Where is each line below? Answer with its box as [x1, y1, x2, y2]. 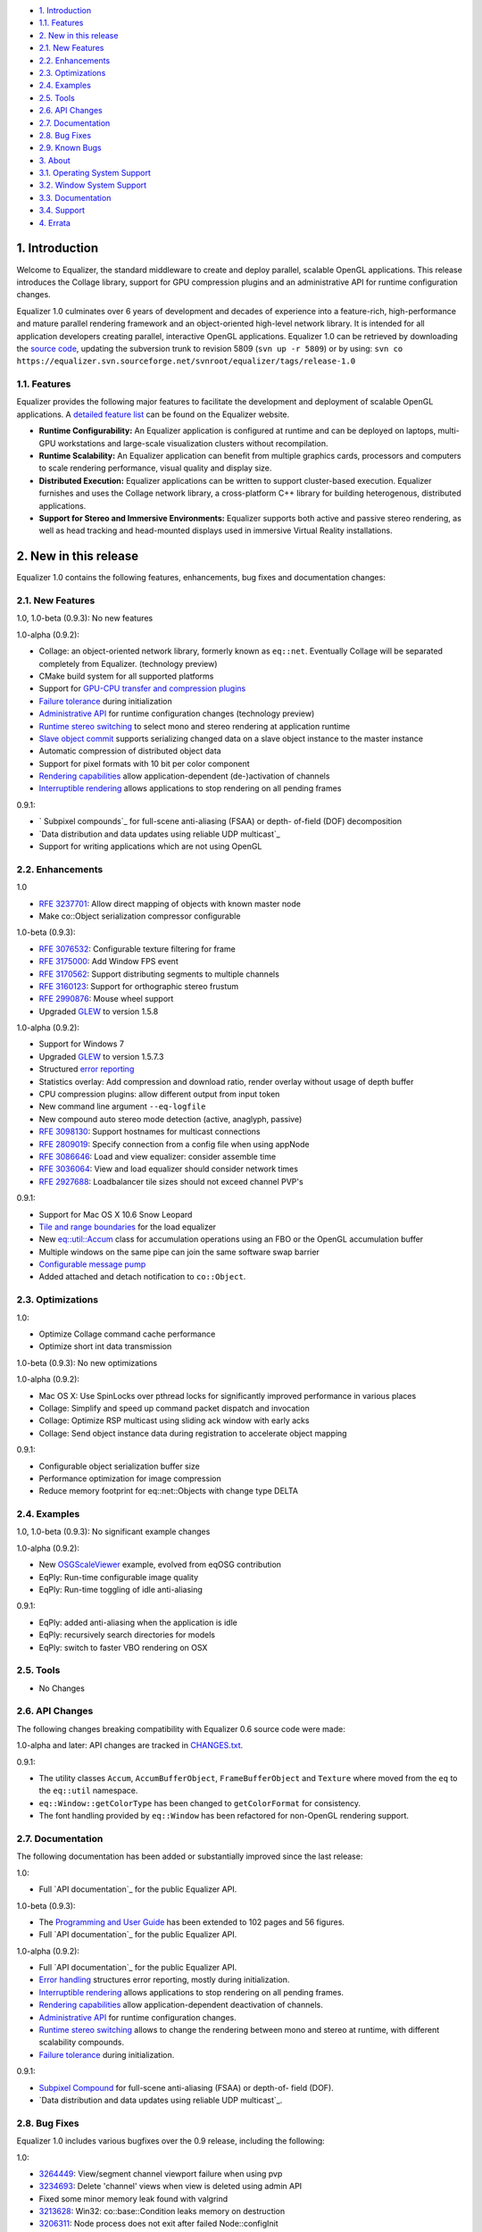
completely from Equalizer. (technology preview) [38, 658, 218, 669]
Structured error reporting [38, 1063, 135, 1075]
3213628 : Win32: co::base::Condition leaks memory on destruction [38, 2206, 286, 2217]
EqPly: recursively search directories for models [38, 1629, 216, 1640]
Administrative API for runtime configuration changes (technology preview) [38, 708, 315, 719]
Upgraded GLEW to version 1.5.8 [38, 1005, 159, 1017]
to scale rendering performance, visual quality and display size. [38, 462, 272, 473]
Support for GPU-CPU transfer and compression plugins [38, 683, 246, 694]
